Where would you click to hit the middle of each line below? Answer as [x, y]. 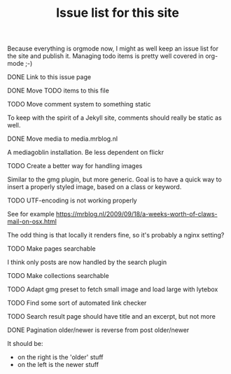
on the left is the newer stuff [58, 365]
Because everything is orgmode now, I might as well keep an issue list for [113, 49]
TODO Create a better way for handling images [75, 166]
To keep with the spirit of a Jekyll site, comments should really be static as [114, 118]
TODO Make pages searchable [51, 249]
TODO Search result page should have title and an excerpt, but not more [111, 317]
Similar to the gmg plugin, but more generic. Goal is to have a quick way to [114, 179]
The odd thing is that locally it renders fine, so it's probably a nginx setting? [116, 235]
